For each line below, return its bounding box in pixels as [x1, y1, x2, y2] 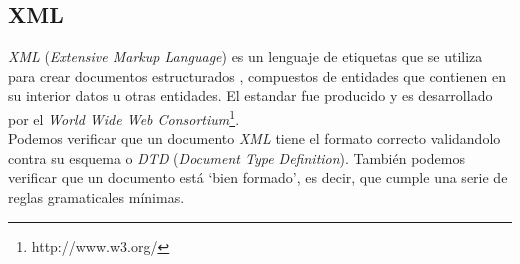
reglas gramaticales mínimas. [8, 187, 185, 208]
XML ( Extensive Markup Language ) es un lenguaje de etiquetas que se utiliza [8, 46, 483, 67]
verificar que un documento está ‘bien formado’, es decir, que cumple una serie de [8, 167, 508, 188]
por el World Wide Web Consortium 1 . [8, 105, 240, 129]
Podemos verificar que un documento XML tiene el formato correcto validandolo [8, 128, 501, 149]
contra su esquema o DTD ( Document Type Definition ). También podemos [8, 147, 465, 168]
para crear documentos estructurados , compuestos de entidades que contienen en [8, 65, 507, 86]
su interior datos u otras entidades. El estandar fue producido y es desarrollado [8, 85, 493, 106]
